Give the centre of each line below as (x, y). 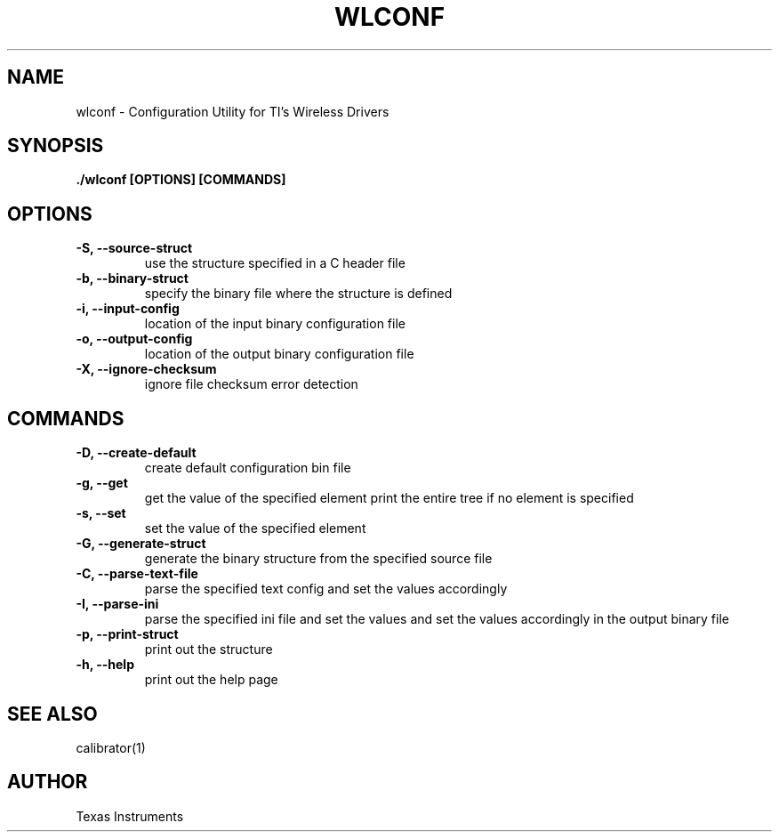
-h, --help (105, 665)
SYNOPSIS (56, 146)
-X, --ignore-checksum (146, 369)
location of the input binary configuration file (275, 324)
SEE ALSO (52, 714)
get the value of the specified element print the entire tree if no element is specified (389, 498)
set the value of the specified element (255, 528)
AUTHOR (48, 782)
